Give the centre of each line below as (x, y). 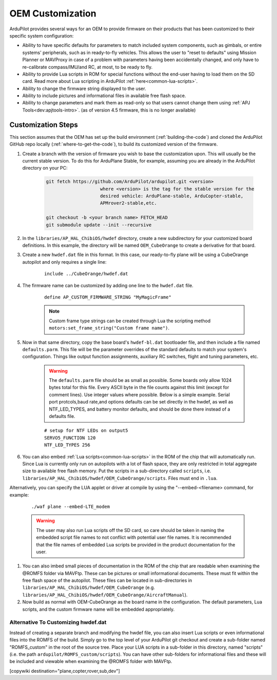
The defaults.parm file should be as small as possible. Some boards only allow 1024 (140, 380)
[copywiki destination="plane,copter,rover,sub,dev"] (65, 671)
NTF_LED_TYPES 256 (67, 445)
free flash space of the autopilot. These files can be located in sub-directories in (107, 580)
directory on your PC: (45, 168)
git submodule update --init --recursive (99, 225)
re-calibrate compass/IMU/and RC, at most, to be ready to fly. (87, 67)
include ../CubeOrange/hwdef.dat (86, 274)
